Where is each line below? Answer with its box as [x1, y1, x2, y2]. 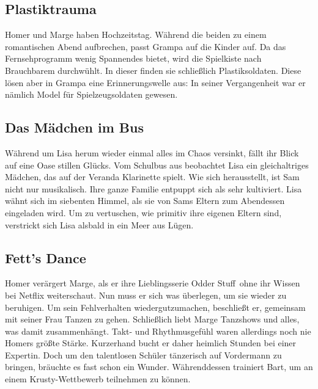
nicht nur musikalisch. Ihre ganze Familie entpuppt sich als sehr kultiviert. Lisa [5, 182, 302, 195]
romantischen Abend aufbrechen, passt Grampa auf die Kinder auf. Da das [5, 40, 286, 53]
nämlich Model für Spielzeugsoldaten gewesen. [5, 88, 178, 101]
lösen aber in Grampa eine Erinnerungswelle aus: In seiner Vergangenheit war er [5, 76, 306, 89]
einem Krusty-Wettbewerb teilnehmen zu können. [5, 373, 191, 385]
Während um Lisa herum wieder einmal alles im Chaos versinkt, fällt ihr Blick [5, 146, 299, 159]
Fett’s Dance [5, 248, 86, 267]
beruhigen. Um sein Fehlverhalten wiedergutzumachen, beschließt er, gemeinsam [5, 300, 306, 313]
